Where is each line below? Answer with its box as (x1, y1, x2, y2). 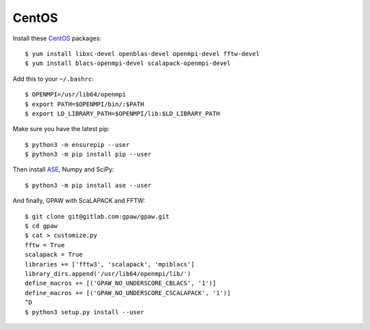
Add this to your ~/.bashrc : (12, 74, 94, 83)
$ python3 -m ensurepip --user (25, 141, 130, 148)
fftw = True (25, 241, 65, 249)
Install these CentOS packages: (12, 34, 102, 42)
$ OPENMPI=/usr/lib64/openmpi (25, 91, 127, 98)
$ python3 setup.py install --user (25, 308, 145, 316)
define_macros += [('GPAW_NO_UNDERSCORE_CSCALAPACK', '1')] (25, 289, 231, 297)
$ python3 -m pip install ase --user (25, 181, 152, 189)
